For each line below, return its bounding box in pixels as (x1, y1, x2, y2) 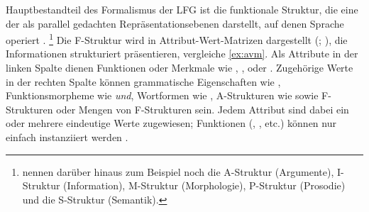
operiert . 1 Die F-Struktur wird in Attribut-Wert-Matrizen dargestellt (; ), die (6, 30, 348, 47)
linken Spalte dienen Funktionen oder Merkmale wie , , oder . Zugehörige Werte (6, 60, 353, 75)
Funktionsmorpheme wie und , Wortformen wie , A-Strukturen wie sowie (6, 88, 319, 103)
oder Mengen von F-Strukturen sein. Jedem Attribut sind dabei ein (56, 101, 349, 116)
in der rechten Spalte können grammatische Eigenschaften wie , (6, 74, 281, 89)
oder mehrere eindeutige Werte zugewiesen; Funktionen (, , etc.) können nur (6, 116, 336, 130)
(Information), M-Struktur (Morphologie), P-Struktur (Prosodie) (63, 178, 346, 193)
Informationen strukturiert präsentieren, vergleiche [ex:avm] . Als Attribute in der (6, 46, 358, 61)
